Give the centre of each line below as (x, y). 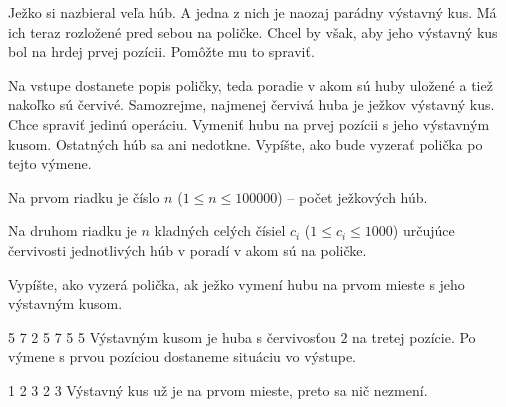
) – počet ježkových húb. (352, 196)
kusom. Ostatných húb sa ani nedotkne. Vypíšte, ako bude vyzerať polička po (245, 143)
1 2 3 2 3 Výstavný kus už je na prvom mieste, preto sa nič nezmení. (218, 389)
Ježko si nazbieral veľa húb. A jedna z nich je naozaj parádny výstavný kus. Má (252, 12)
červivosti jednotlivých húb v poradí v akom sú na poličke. (187, 249)
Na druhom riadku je (72, 230)
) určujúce (423, 230)
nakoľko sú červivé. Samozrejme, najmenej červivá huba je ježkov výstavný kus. (251, 104)
